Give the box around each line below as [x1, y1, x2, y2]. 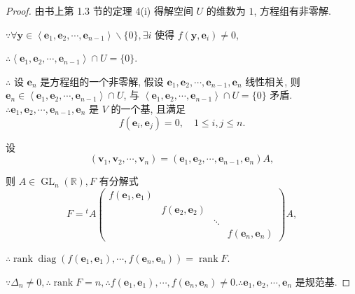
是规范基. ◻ [295, 274, 351, 288]
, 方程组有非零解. [253, 3, 331, 17]
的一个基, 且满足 [111, 101, 186, 115]
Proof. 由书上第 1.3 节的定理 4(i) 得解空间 [6, 3, 193, 17]
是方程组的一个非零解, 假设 [40, 73, 164, 88]
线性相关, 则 [245, 73, 300, 88]
